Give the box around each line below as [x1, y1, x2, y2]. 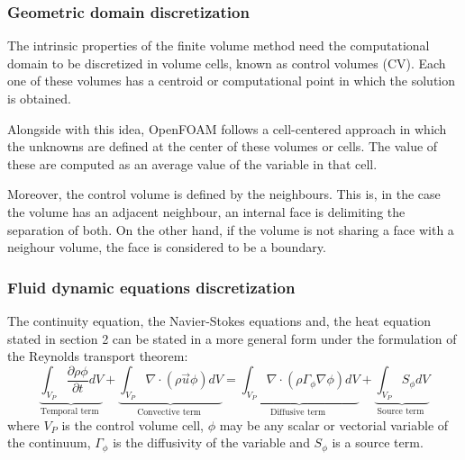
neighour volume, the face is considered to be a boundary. [7, 238, 326, 257]
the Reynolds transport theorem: [7, 347, 188, 365]
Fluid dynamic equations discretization [7, 275, 296, 298]
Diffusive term [269, 408, 326, 418]
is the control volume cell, [61, 415, 204, 434]
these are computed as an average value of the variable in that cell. [7, 154, 378, 173]
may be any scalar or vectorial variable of [219, 415, 449, 434]
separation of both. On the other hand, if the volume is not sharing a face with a [7, 220, 454, 239]
